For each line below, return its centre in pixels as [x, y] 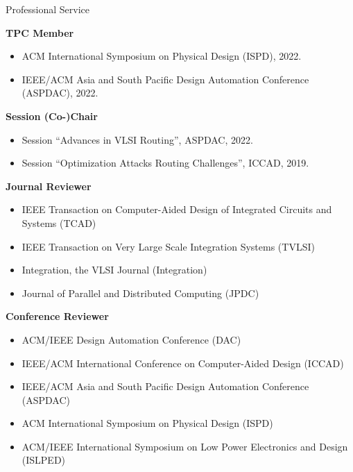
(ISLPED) [44, 460]
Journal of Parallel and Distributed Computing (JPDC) [140, 293]
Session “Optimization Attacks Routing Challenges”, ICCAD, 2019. [165, 163]
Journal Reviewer [49, 186]
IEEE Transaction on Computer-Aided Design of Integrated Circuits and [177, 209]
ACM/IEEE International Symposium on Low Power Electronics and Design [185, 446]
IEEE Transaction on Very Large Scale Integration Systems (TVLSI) [168, 246]
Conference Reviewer [57, 316]
